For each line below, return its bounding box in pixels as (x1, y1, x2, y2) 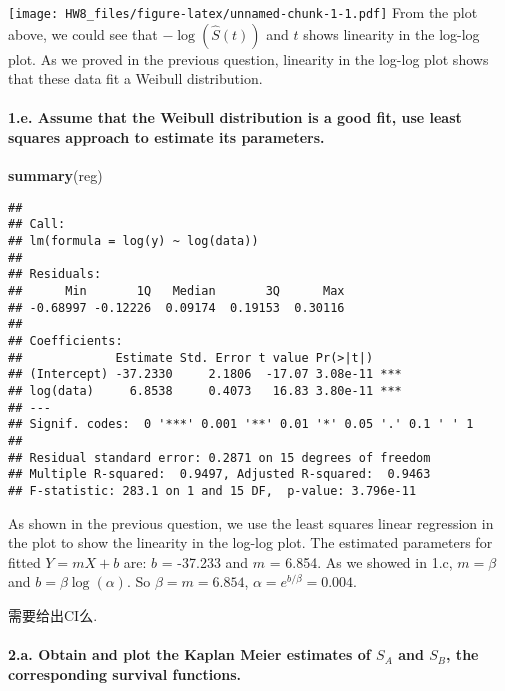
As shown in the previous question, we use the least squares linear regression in (8, 512, 494, 533)
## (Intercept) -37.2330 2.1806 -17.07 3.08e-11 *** (8, 367, 402, 382)
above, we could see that (8, 23, 158, 44)
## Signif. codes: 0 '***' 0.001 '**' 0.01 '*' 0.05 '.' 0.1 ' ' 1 (8, 417, 474, 432)
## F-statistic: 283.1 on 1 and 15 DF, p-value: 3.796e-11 (8, 483, 417, 498)
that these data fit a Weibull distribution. (8, 68, 263, 89)
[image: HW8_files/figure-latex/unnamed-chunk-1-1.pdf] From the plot (8, 2, 478, 22)
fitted (8, 551, 41, 572)
